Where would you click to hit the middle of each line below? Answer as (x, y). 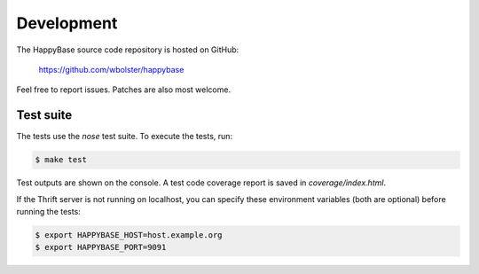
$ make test (61, 160)
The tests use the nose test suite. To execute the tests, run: (125, 137)
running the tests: (49, 211)
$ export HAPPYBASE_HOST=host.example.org (129, 235)
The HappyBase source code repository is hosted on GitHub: (128, 50)
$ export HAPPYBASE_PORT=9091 (101, 247)
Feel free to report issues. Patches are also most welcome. (123, 90)
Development (67, 23)
